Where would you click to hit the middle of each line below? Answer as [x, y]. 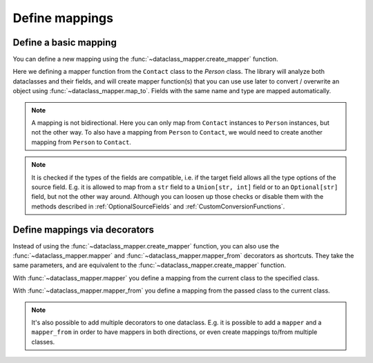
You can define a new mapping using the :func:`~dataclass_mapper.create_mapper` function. [146, 59]
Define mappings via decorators [84, 229]
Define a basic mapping [65, 42]
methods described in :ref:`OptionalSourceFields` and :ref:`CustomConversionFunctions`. [158, 206]
